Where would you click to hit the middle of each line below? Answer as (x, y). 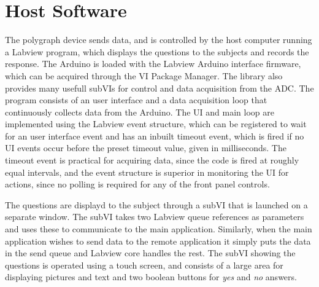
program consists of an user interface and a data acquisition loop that (136, 100)
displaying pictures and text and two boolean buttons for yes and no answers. (151, 277)
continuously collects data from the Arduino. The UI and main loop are (140, 112)
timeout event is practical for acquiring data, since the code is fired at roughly (152, 160)
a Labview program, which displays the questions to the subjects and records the (157, 51)
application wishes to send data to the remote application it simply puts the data (158, 241)
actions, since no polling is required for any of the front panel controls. (137, 184)
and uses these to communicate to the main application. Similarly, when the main (159, 229)
